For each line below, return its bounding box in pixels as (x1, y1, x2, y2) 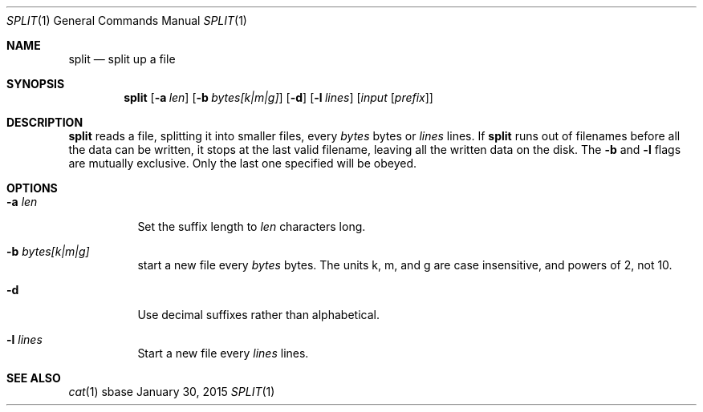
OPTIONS (6, 181, 58, 195)
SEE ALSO (6, 371, 61, 385)
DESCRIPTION (6, 115, 83, 129)
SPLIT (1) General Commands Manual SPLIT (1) (6, 14, 247, 27)
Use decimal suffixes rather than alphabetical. (137, 308, 380, 321)
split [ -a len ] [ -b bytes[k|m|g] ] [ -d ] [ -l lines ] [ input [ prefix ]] (124, 91, 433, 104)
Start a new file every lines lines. (137, 346, 309, 360)
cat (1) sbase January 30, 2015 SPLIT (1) (68, 385, 275, 398)
